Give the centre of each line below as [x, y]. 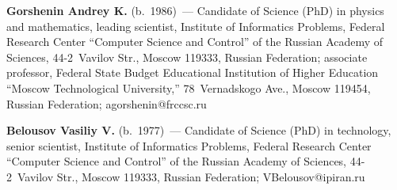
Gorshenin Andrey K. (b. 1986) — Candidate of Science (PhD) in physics [195, 10]
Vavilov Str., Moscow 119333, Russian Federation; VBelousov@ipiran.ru [191, 176]
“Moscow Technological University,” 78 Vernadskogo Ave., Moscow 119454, [189, 87]
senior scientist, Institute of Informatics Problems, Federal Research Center [189, 145]
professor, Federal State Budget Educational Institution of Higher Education [193, 72]
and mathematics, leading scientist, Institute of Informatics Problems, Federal [196, 26]
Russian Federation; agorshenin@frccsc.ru [107, 103]
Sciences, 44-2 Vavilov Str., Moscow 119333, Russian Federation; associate [187, 57]
